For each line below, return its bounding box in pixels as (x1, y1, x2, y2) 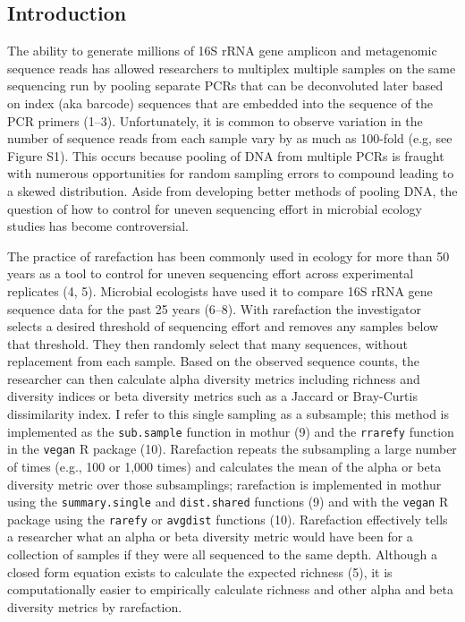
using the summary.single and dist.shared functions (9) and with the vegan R (7, 492, 449, 511)
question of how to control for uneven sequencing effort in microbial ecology (7, 199, 422, 217)
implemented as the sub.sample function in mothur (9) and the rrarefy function (7, 422, 454, 440)
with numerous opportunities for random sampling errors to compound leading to (7, 164, 454, 183)
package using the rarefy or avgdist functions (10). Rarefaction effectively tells (7, 509, 448, 528)
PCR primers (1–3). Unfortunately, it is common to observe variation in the (7, 111, 423, 130)
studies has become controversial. (7, 217, 189, 235)
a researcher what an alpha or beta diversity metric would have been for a (7, 527, 413, 546)
